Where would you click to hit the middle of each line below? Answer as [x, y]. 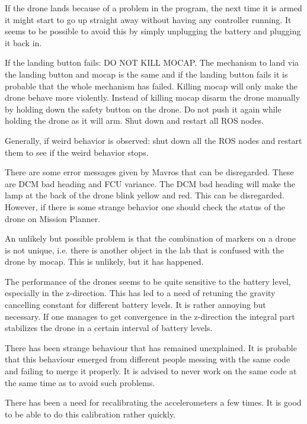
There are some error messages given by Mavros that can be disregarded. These [149, 172]
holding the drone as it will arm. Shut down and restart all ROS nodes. [134, 121]
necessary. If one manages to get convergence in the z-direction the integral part [150, 316]
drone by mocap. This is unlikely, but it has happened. [104, 261]
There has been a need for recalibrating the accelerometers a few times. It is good [153, 402]
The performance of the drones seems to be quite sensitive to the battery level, [148, 281]
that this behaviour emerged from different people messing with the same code [148, 359]
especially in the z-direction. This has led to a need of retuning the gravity [140, 293]
